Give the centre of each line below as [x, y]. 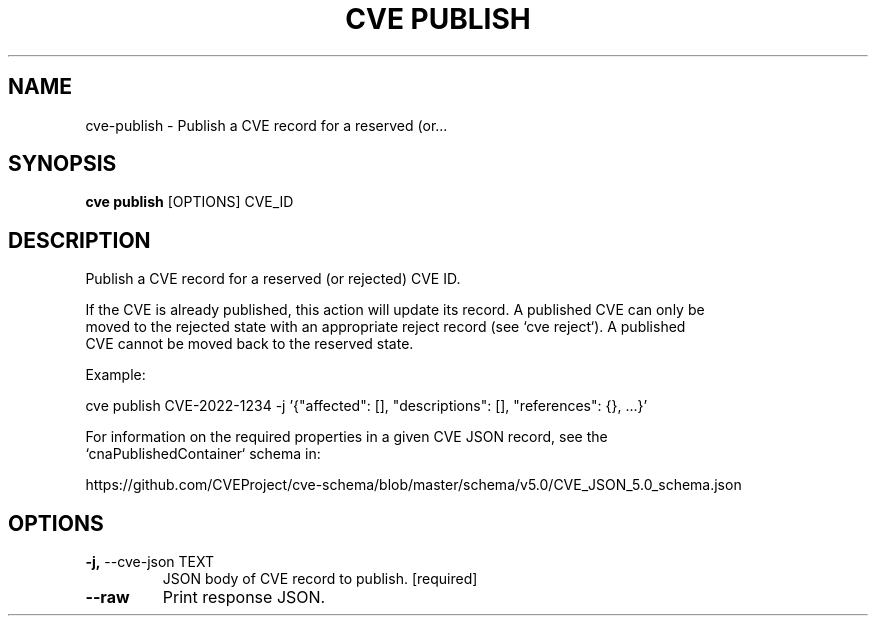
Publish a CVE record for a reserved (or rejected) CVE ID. [273, 279]
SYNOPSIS [62, 164]
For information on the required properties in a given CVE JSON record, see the [346, 437]
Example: [115, 375]
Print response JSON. [244, 597]
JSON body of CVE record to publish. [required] [320, 579]
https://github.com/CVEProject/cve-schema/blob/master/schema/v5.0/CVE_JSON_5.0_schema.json [413, 485]
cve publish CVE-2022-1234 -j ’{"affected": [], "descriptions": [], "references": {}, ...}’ [366, 406]
